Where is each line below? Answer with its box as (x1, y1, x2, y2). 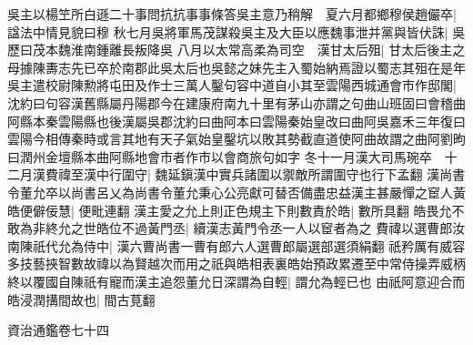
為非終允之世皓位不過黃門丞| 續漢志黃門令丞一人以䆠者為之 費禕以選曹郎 (19, 218, 453, 238)
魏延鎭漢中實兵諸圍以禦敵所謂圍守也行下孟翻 (155, 165, 423, 184)
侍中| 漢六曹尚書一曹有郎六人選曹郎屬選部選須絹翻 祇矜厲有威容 (83, 236, 466, 255)
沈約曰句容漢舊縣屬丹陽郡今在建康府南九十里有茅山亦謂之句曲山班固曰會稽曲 (7, 93, 466, 112)
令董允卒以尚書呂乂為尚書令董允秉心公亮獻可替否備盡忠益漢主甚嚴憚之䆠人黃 (7, 182, 466, 201)
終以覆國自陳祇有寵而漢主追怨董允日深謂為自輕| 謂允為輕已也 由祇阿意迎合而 (7, 271, 466, 290)
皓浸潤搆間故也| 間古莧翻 (7, 289, 156, 309)
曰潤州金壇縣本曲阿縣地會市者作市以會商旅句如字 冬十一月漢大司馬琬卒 (7, 147, 432, 166)
